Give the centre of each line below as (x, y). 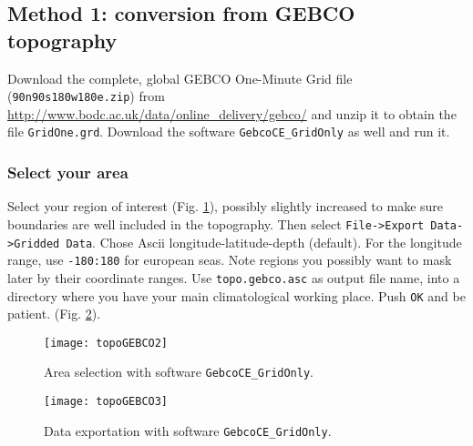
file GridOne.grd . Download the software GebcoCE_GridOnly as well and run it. (229, 132)
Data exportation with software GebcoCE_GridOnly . (188, 430)
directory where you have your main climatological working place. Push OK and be (236, 295)
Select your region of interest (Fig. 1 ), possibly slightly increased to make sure (226, 206)
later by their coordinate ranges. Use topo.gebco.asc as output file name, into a (234, 277)
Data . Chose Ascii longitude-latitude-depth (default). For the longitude (264, 242)
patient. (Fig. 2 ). (54, 314)
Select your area (68, 172)
